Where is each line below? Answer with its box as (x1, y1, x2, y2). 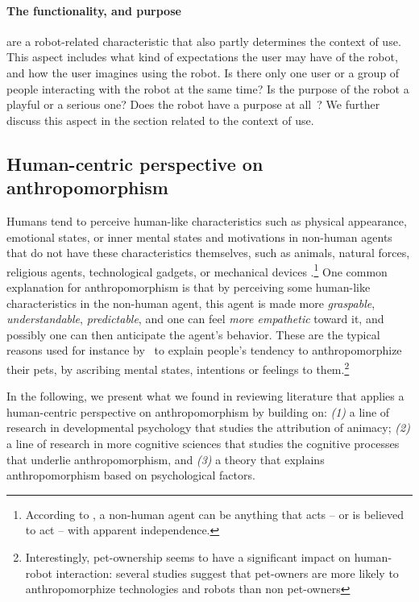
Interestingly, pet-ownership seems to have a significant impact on (25, 548, 351, 565)
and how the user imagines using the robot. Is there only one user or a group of (6, 64, 400, 81)
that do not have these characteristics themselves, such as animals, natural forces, (6, 244, 410, 261)
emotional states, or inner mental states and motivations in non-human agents (6, 228, 392, 245)
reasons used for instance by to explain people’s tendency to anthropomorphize (6, 342, 402, 359)
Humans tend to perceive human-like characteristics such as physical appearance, (6, 212, 407, 229)
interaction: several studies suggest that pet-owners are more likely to (56, 564, 399, 581)
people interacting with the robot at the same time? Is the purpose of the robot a (6, 80, 409, 97)
